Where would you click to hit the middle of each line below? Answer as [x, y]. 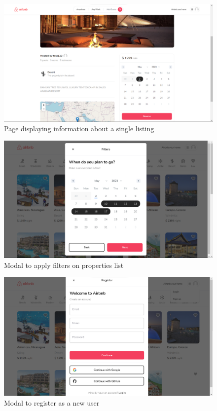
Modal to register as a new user [52, 402]
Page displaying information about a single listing [79, 129]
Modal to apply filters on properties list [64, 265]
